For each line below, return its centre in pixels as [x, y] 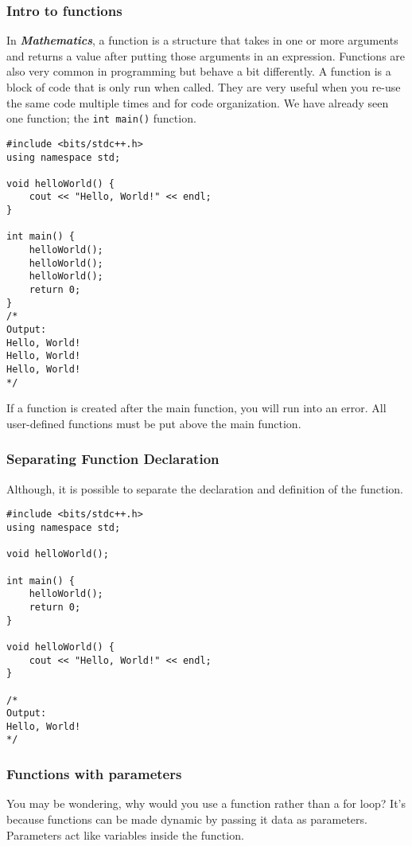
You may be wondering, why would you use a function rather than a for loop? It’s [206, 803]
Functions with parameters [94, 774]
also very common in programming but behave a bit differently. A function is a [199, 71]
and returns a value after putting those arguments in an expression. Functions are [206, 55]
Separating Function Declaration [113, 459]
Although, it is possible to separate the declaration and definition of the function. [205, 488]
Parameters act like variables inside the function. [125, 834]
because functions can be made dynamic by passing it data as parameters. [187, 819]
